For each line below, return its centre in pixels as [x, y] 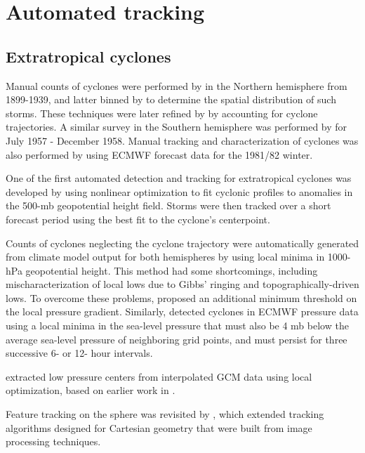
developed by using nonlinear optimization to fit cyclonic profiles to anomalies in [179, 191]
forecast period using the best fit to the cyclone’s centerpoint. [138, 219]
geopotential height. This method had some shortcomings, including [172, 270]
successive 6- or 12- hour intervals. [79, 353]
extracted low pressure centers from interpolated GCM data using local [159, 376]
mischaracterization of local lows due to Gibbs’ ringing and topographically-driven [182, 284]
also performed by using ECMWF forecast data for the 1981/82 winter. [159, 154]
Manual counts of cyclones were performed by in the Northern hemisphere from [177, 85]
